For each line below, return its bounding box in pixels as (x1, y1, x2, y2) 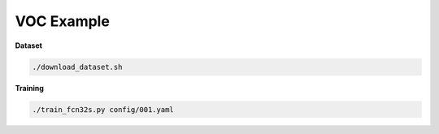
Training (15, 83, 45, 93)
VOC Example (15, 12, 110, 30)
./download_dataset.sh (32, 62, 123, 71)
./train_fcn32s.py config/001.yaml (32, 105, 174, 114)
